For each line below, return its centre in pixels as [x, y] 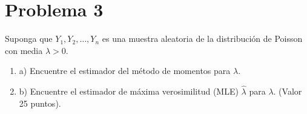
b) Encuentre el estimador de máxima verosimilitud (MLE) [129, 91]
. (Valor [288, 91]
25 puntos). [40, 103]
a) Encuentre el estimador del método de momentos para [125, 71]
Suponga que [29, 39]
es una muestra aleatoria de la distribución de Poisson [202, 39]
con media [24, 50]
